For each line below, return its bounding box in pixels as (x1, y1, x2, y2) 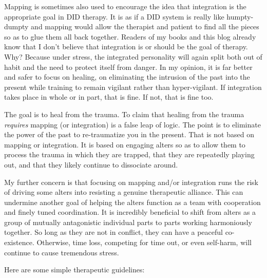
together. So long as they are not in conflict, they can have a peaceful (4, 227, 223, 237)
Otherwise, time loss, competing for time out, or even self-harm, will (36, 237, 252, 248)
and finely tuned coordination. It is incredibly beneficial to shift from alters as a (4, 207, 256, 217)
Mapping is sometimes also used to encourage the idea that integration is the (4, 1, 246, 11)
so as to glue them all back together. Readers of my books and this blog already (4, 31, 256, 42)
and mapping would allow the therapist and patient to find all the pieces (31, 21, 259, 32)
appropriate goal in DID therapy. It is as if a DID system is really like (4, 11, 224, 22)
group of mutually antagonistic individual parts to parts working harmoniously (4, 216, 252, 227)
